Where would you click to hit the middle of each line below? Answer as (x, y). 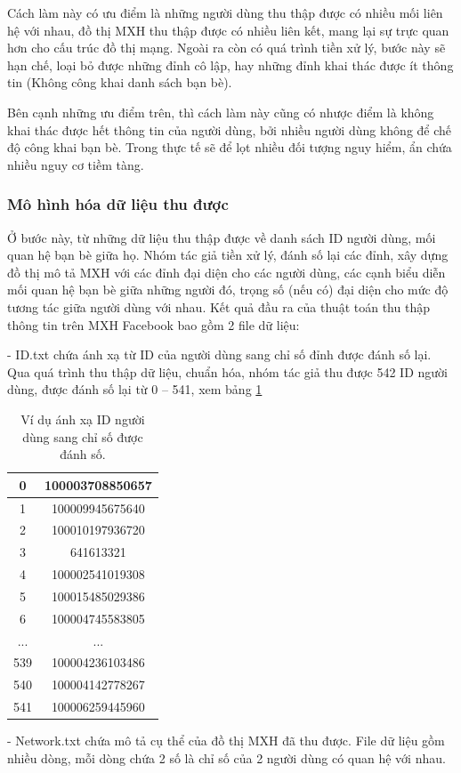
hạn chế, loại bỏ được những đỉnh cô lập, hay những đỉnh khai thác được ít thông (230, 64)
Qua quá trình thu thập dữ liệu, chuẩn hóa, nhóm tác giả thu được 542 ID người (227, 371)
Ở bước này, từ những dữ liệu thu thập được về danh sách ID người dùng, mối (222, 237)
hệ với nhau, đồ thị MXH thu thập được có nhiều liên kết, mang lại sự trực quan (228, 30)
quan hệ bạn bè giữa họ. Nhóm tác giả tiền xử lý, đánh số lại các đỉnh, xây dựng (228, 255)
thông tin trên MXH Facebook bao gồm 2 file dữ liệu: (154, 324)
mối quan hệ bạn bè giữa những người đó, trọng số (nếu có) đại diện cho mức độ (228, 290)
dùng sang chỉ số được (83, 436)
